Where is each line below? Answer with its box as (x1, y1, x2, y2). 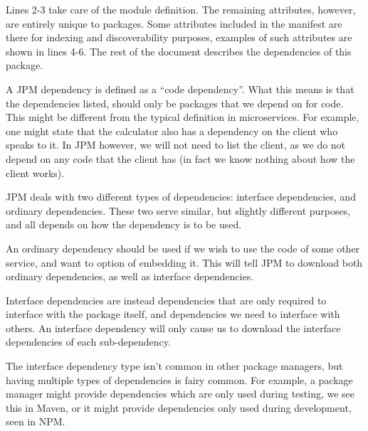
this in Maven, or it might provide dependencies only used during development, (6, 400, 352, 415)
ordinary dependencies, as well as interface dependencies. (6, 269, 254, 284)
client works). (6, 165, 65, 180)
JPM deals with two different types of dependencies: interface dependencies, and (6, 189, 356, 204)
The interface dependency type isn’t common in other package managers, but (6, 358, 343, 373)
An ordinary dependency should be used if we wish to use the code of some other (6, 240, 360, 255)
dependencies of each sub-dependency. (6, 334, 171, 349)
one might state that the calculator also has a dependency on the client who (6, 123, 338, 138)
